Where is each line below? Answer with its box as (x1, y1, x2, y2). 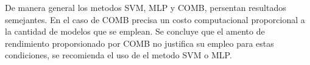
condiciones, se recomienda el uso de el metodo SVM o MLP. (5, 49, 232, 61)
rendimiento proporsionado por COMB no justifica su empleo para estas (5, 36, 274, 49)
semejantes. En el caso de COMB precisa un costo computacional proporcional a (5, 13, 305, 26)
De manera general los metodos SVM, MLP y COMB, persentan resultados (5, 1, 286, 13)
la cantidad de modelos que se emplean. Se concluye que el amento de (5, 25, 265, 38)
